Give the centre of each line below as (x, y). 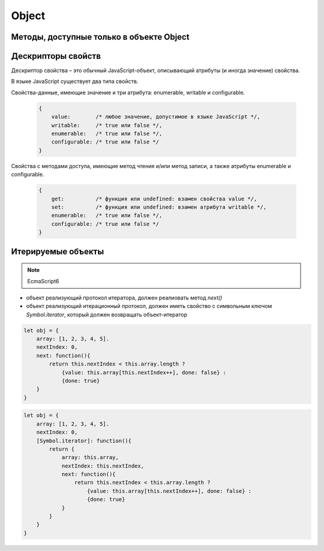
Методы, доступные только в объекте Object (100, 37)
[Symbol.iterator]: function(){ (84, 441)
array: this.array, (90, 457)
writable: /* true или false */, (107, 125)
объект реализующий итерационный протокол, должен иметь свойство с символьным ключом (149, 306)
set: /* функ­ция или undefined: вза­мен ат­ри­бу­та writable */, (159, 207)
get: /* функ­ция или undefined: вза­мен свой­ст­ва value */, (154, 199)
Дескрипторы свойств (56, 56)
